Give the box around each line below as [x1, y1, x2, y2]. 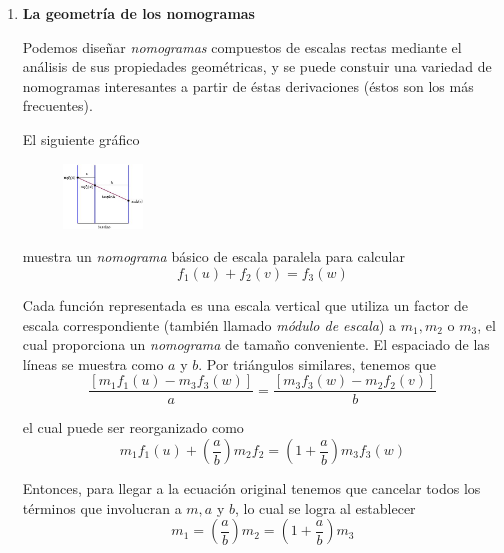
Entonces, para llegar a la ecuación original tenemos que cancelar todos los [22, 478, 481, 499]
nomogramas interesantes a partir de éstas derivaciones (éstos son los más [22, 75, 474, 96]
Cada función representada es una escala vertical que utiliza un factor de [22, 294, 469, 315]
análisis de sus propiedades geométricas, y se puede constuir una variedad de [22, 56, 492, 77]
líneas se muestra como [22, 353, 164, 374]
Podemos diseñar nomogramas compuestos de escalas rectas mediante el [22, 36, 462, 57]
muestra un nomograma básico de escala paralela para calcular [22, 246, 405, 267]
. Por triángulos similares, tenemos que [198, 353, 437, 374]
